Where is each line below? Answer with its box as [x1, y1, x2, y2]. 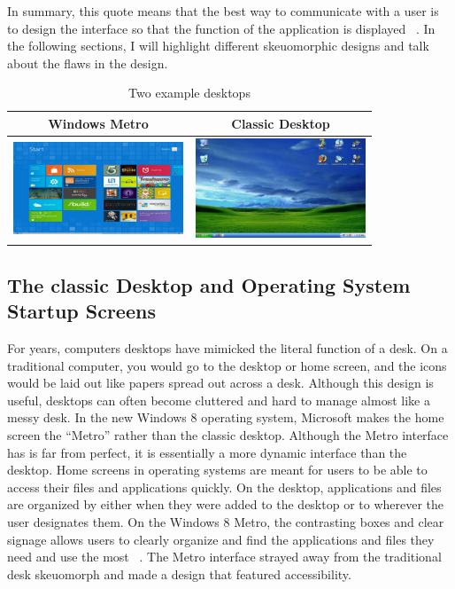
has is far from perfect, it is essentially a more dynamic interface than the [7, 443, 407, 461]
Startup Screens [7, 297, 156, 325]
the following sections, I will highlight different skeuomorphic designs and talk [7, 36, 429, 55]
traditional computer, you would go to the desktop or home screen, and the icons [7, 356, 447, 374]
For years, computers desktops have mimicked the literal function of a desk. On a [7, 339, 448, 357]
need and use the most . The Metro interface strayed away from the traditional [7, 547, 442, 566]
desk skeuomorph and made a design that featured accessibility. [7, 564, 351, 583]
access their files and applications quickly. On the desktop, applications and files [7, 477, 442, 496]
